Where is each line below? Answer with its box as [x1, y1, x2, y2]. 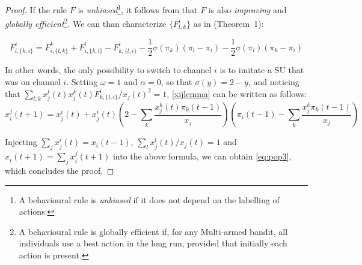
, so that [161, 76, 192, 88]
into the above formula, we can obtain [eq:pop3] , [112, 150, 292, 162]
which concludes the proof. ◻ [5, 164, 114, 176]
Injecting [5, 135, 37, 148]
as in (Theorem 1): [193, 17, 264, 29]
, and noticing [248, 76, 299, 88]
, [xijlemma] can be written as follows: [167, 87, 307, 100]
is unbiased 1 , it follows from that [78, 2, 198, 16]
